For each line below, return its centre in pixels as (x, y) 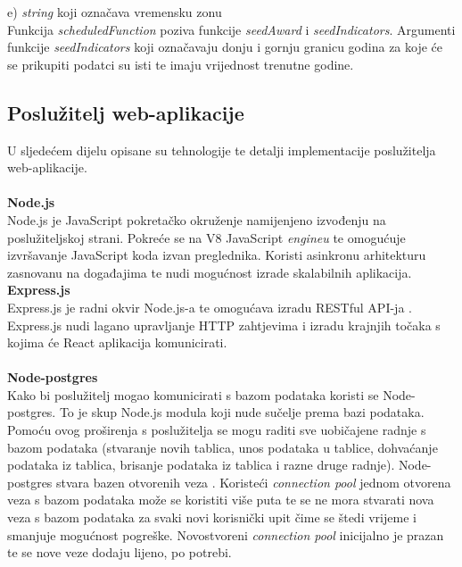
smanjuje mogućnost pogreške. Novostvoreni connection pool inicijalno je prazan (226, 534)
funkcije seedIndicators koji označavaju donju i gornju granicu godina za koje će (225, 47)
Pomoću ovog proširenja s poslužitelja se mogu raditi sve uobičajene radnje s (217, 430)
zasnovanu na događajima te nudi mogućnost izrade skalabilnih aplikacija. (210, 272)
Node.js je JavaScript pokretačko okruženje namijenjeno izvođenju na (197, 219)
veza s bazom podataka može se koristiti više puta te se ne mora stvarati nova (221, 500)
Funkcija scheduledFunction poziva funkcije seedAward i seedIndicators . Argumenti (231, 29)
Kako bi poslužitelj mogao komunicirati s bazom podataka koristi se (193, 394)
